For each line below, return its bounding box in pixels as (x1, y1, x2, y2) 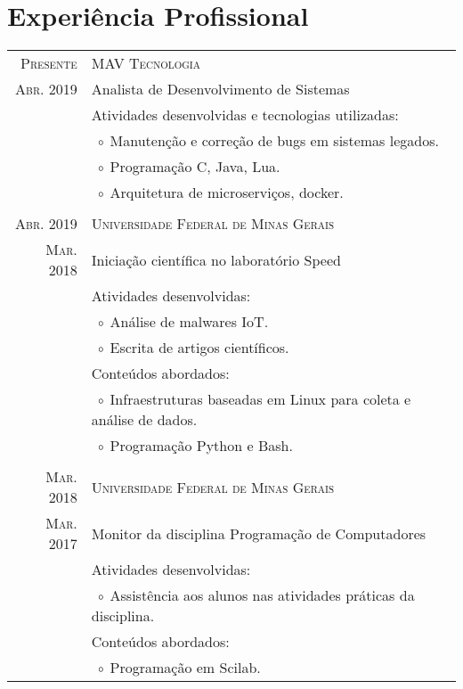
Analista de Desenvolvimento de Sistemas (91, 78, 350, 100)
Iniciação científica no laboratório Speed (91, 249, 341, 270)
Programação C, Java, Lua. (110, 156, 280, 177)
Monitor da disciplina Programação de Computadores (91, 522, 426, 544)
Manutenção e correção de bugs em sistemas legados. (110, 130, 439, 152)
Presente (20, 53, 77, 74)
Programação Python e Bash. (110, 435, 293, 456)
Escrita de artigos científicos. (110, 337, 289, 358)
